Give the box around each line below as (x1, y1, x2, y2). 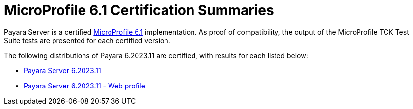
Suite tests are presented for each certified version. (4, 36, 170, 44)
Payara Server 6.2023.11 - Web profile (24, 81, 145, 90)
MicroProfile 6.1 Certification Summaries (4, 2, 274, 19)
